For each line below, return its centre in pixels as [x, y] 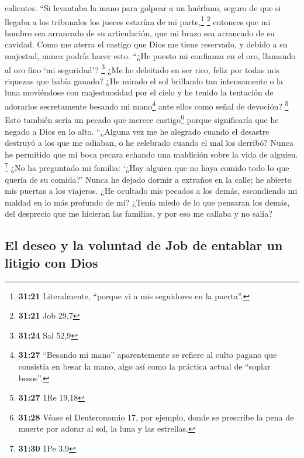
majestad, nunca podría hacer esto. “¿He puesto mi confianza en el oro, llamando [150, 56]
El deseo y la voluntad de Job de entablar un [144, 245]
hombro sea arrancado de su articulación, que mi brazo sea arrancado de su [140, 33]
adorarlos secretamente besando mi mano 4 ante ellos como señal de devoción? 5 [147, 105]
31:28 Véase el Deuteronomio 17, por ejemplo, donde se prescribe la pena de [156, 417]
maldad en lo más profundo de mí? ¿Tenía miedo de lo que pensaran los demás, [147, 202]
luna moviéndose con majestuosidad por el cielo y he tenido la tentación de [139, 92]
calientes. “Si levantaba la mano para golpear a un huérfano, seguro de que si [143, 8]
